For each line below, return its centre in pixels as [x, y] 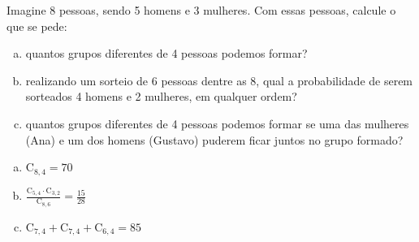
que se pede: [37, 26]
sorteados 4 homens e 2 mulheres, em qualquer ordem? [161, 96]
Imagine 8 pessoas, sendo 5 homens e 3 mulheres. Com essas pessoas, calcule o [201, 10]
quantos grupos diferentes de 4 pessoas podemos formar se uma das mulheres [217, 123]
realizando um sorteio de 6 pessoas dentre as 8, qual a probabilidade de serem [219, 80]
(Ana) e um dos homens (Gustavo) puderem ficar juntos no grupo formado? [214, 139]
